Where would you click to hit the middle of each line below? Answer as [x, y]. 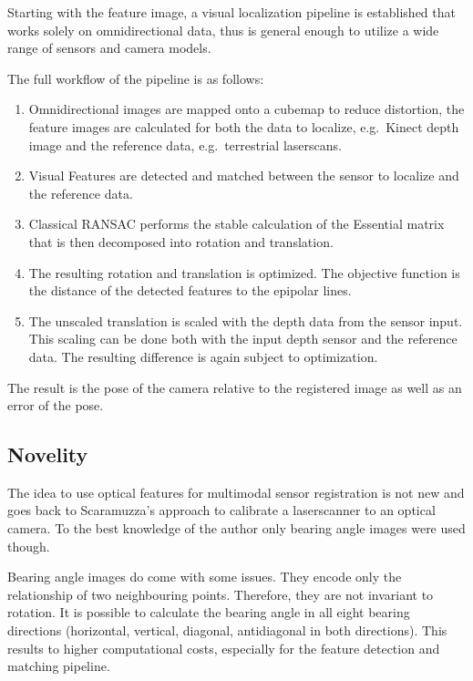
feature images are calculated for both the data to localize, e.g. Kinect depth [244, 126]
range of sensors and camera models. [109, 48]
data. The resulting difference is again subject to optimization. [203, 356]
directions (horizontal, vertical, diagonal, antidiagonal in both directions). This [227, 630]
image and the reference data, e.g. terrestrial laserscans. [185, 144]
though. [29, 546]
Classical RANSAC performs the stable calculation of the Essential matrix [236, 224]
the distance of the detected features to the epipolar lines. [190, 290]
